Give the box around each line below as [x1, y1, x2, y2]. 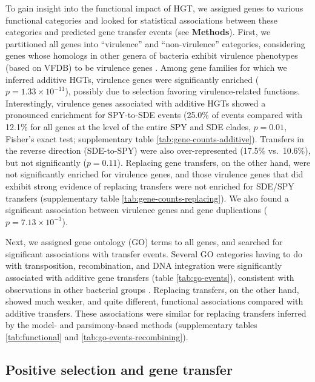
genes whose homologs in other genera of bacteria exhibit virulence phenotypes [5, 49, 298, 62]
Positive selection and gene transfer [5, 360, 233, 379]
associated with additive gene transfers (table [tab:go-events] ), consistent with [5, 271, 294, 284]
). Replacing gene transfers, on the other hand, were [117, 156, 311, 168]
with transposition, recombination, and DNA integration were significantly [5, 259, 282, 272]
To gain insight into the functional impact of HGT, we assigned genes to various [5, 2, 303, 14]
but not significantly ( [5, 156, 87, 168]
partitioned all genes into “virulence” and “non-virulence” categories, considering [5, 37, 305, 50]
